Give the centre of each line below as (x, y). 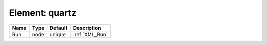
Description (87, 28)
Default (59, 28)
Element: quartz (43, 13)
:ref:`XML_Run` (90, 34)
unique (58, 34)
